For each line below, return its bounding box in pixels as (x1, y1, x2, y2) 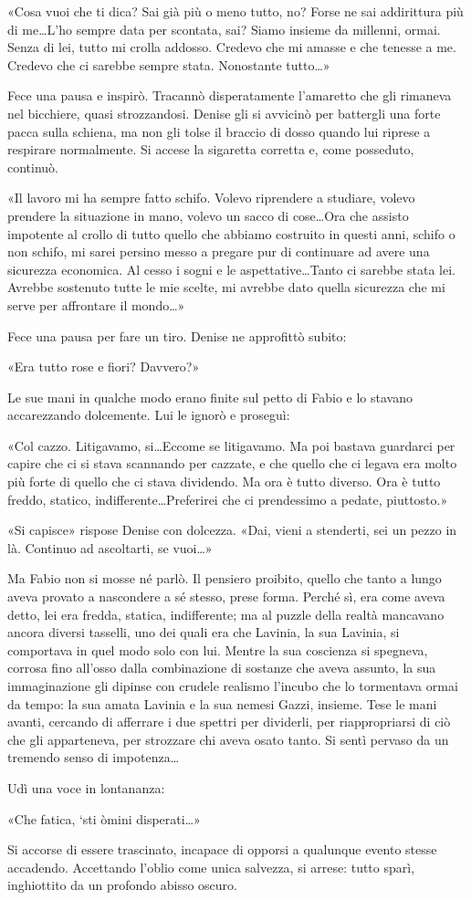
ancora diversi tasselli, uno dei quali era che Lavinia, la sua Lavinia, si (7, 623, 400, 642)
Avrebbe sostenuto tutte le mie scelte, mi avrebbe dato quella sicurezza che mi (7, 277, 445, 297)
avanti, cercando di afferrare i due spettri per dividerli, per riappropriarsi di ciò (7, 712, 451, 731)
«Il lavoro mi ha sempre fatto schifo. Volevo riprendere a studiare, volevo (7, 188, 415, 207)
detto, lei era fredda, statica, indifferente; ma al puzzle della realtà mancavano (7, 604, 445, 623)
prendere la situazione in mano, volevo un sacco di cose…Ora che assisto (7, 205, 409, 225)
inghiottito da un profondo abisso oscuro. (7, 875, 237, 895)
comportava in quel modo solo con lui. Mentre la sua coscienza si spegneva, (7, 640, 428, 659)
